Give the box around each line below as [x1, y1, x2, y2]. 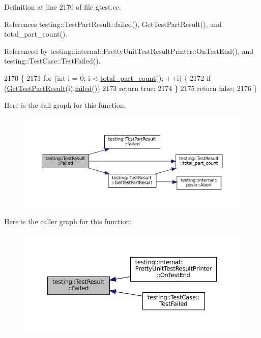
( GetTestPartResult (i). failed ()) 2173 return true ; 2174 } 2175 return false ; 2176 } [4, 82, 257, 93]
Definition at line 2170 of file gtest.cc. [4, 2, 121, 12]
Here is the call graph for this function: [4, 100, 126, 110]
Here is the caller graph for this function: [4, 216, 132, 227]
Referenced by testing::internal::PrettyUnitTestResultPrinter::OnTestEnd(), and [4, 45, 253, 56]
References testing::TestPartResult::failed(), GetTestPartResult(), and [4, 18, 222, 29]
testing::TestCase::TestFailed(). [4, 55, 101, 66]
